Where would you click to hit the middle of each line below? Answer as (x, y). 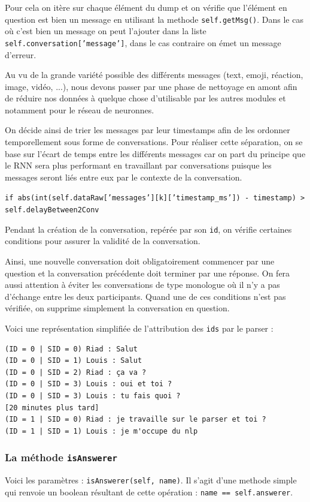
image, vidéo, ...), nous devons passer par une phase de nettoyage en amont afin (151, 86)
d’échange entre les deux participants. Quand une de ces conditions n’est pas (145, 296)
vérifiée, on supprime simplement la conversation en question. (117, 308)
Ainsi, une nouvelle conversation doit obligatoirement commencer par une (140, 261)
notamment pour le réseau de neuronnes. (80, 109)
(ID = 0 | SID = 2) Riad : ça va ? (76, 372)
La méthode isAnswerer (61, 457)
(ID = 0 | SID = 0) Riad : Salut (71, 349)
